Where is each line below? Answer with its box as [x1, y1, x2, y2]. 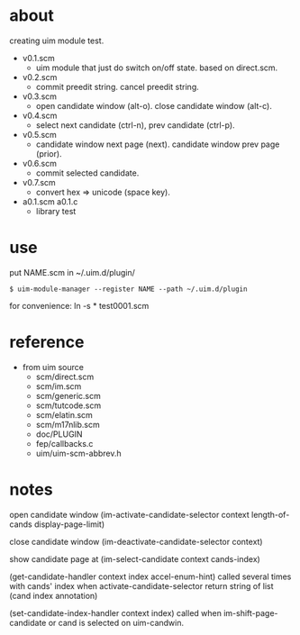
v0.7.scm [22, 177, 56, 187]
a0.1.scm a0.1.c [22, 195, 78, 207]
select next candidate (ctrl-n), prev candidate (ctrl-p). [35, 119, 236, 131]
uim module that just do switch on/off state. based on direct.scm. [35, 62, 278, 73]
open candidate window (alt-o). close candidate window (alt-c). [35, 100, 272, 111]
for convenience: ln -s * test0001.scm [9, 300, 150, 311]
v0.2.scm [22, 71, 58, 82]
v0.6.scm [22, 158, 57, 168]
